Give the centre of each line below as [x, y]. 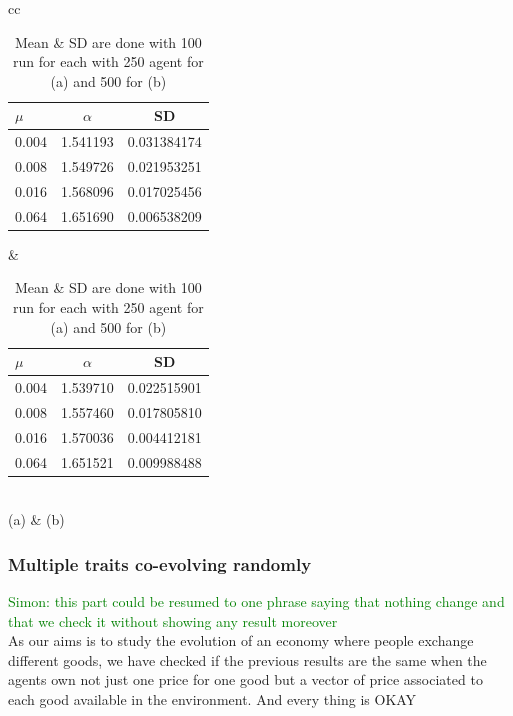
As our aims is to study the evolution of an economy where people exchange [241, 640]
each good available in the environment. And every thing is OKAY [212, 699]
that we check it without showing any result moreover [173, 620]
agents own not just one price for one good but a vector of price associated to [245, 679]
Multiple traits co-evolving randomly [160, 563]
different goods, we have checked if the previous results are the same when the [247, 659]
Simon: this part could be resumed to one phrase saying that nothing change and [256, 601]
